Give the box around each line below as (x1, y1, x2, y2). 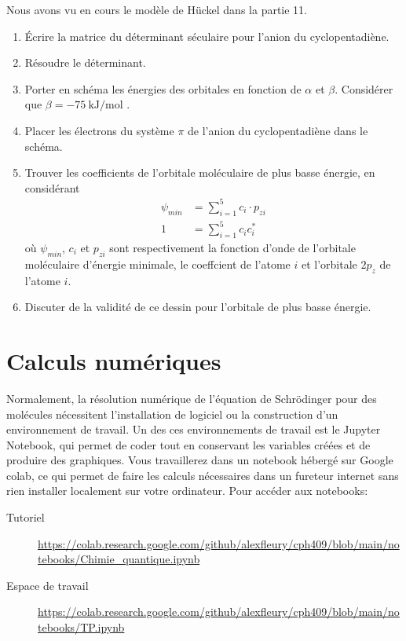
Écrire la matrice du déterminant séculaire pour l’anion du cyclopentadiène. (24, 27, 390, 44)
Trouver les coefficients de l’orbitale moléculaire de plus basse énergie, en (24, 164, 375, 181)
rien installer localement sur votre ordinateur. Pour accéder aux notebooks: (6, 482, 368, 499)
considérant (24, 179, 80, 196)
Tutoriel (6, 509, 45, 526)
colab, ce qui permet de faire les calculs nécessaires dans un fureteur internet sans (6, 467, 399, 483)
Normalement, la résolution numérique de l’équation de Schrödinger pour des (6, 390, 377, 406)
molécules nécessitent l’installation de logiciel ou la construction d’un (6, 405, 338, 422)
